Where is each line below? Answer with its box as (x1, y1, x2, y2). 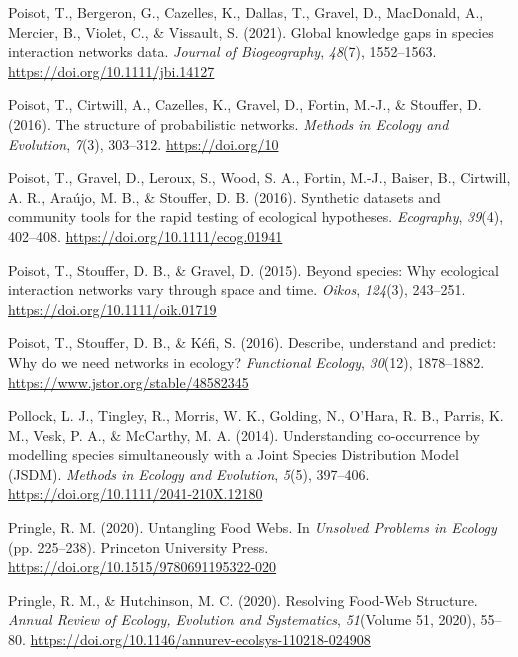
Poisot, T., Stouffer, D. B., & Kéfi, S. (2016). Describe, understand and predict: (8, 332, 497, 353)
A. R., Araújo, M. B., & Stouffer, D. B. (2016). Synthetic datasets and (8, 186, 441, 207)
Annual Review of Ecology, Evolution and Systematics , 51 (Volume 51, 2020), (8, 609, 476, 630)
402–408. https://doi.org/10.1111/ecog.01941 (8, 225, 283, 246)
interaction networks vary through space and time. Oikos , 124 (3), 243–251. (8, 279, 466, 300)
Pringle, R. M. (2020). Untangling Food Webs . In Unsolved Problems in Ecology (8, 517, 497, 538)
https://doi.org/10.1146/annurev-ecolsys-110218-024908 (30, 629, 371, 650)
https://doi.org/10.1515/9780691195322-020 (8, 556, 277, 577)
